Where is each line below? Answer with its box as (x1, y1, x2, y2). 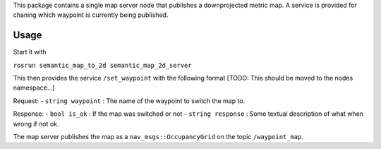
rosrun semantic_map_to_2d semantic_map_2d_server (13, 61, 192, 69)
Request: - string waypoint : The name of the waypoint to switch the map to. (13, 96, 246, 105)
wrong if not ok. (13, 119, 59, 128)
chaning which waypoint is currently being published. (13, 11, 169, 19)
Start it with (13, 48, 47, 56)
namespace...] (13, 83, 55, 92)
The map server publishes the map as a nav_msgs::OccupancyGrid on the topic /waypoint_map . (13, 133, 303, 141)
